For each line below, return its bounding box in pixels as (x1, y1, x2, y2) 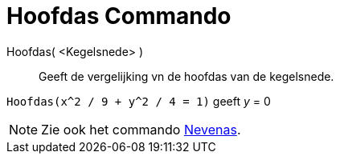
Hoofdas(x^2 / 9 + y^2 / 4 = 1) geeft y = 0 (6, 94, 271, 108)
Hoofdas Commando (6, 2, 231, 30)
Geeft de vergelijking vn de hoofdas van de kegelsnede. (39, 69, 334, 83)
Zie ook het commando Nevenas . (41, 121, 241, 138)
